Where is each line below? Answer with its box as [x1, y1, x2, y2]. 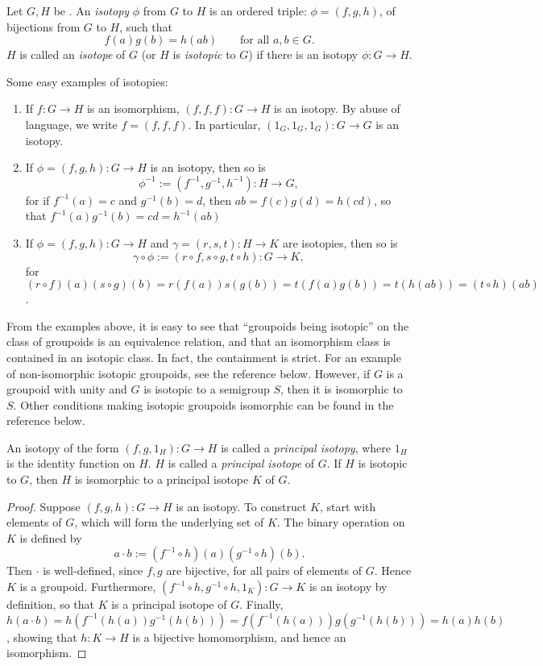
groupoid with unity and [6, 381, 127, 398]
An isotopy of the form [6, 439, 119, 456]
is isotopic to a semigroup [143, 381, 270, 398]
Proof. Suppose [6, 497, 81, 514]
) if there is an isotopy [248, 46, 359, 63]
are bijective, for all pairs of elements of [166, 562, 362, 579]
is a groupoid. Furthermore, [19, 578, 156, 595]
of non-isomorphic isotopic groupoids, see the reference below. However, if [6, 364, 371, 381]
